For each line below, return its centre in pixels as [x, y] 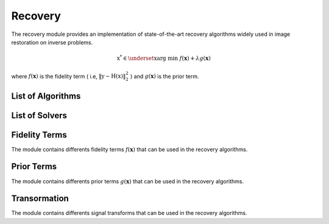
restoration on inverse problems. [52, 42]
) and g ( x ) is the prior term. [164, 76]
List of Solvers [39, 115]
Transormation [40, 199]
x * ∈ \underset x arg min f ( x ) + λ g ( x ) [164, 58]
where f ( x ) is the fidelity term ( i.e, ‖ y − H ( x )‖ [69, 76]
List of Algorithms [46, 96]
